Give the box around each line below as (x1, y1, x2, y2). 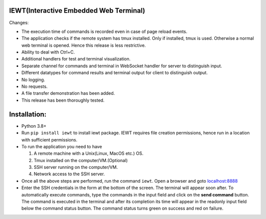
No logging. (21, 77, 45, 82)
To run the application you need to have (21, 143, 102, 149)
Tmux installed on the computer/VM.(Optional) (33, 157, 128, 163)
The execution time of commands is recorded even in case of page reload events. (21, 28, 187, 34)
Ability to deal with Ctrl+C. (21, 49, 75, 55)
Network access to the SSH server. (33, 171, 105, 177)
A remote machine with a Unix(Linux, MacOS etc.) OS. (33, 150, 144, 157)
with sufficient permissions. (21, 137, 77, 142)
